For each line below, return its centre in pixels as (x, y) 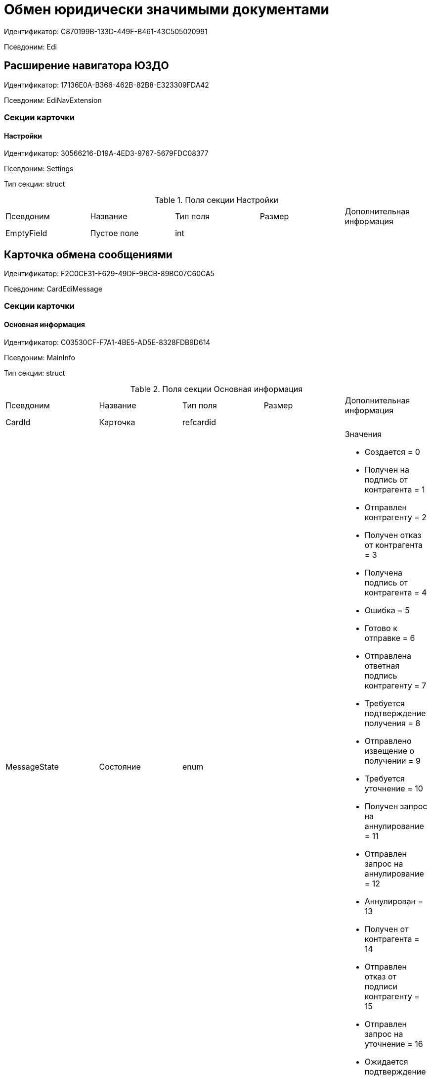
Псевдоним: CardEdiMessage (53, 289)
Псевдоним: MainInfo (40, 357)
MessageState (32, 766)
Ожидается (386, 1061)
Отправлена (388, 656)
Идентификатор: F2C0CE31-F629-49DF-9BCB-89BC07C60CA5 (109, 274)
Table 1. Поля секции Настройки (216, 200)
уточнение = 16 (394, 1044)
